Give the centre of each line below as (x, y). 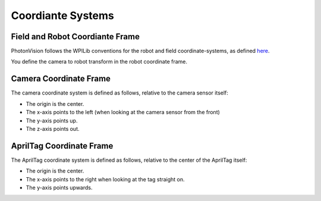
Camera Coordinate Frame (61, 79)
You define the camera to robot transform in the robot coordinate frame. (99, 62)
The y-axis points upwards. (59, 188)
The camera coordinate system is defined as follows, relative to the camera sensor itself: (120, 93)
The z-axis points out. (53, 128)
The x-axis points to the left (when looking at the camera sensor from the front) (123, 112)
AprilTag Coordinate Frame (62, 146)
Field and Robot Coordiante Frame (75, 37)
